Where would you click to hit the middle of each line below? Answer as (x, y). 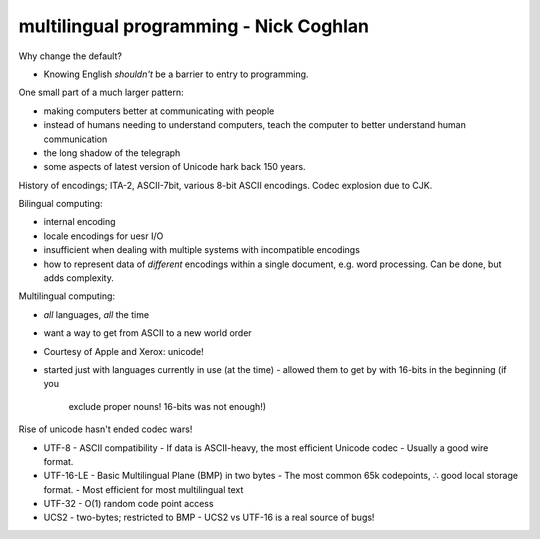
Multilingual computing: (66, 296)
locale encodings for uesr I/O (103, 236)
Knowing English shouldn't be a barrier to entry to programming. (176, 74)
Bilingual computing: (61, 204)
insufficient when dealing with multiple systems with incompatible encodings (201, 250)
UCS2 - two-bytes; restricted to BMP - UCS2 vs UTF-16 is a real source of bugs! (209, 517)
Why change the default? (70, 56)
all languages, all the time (96, 314)
